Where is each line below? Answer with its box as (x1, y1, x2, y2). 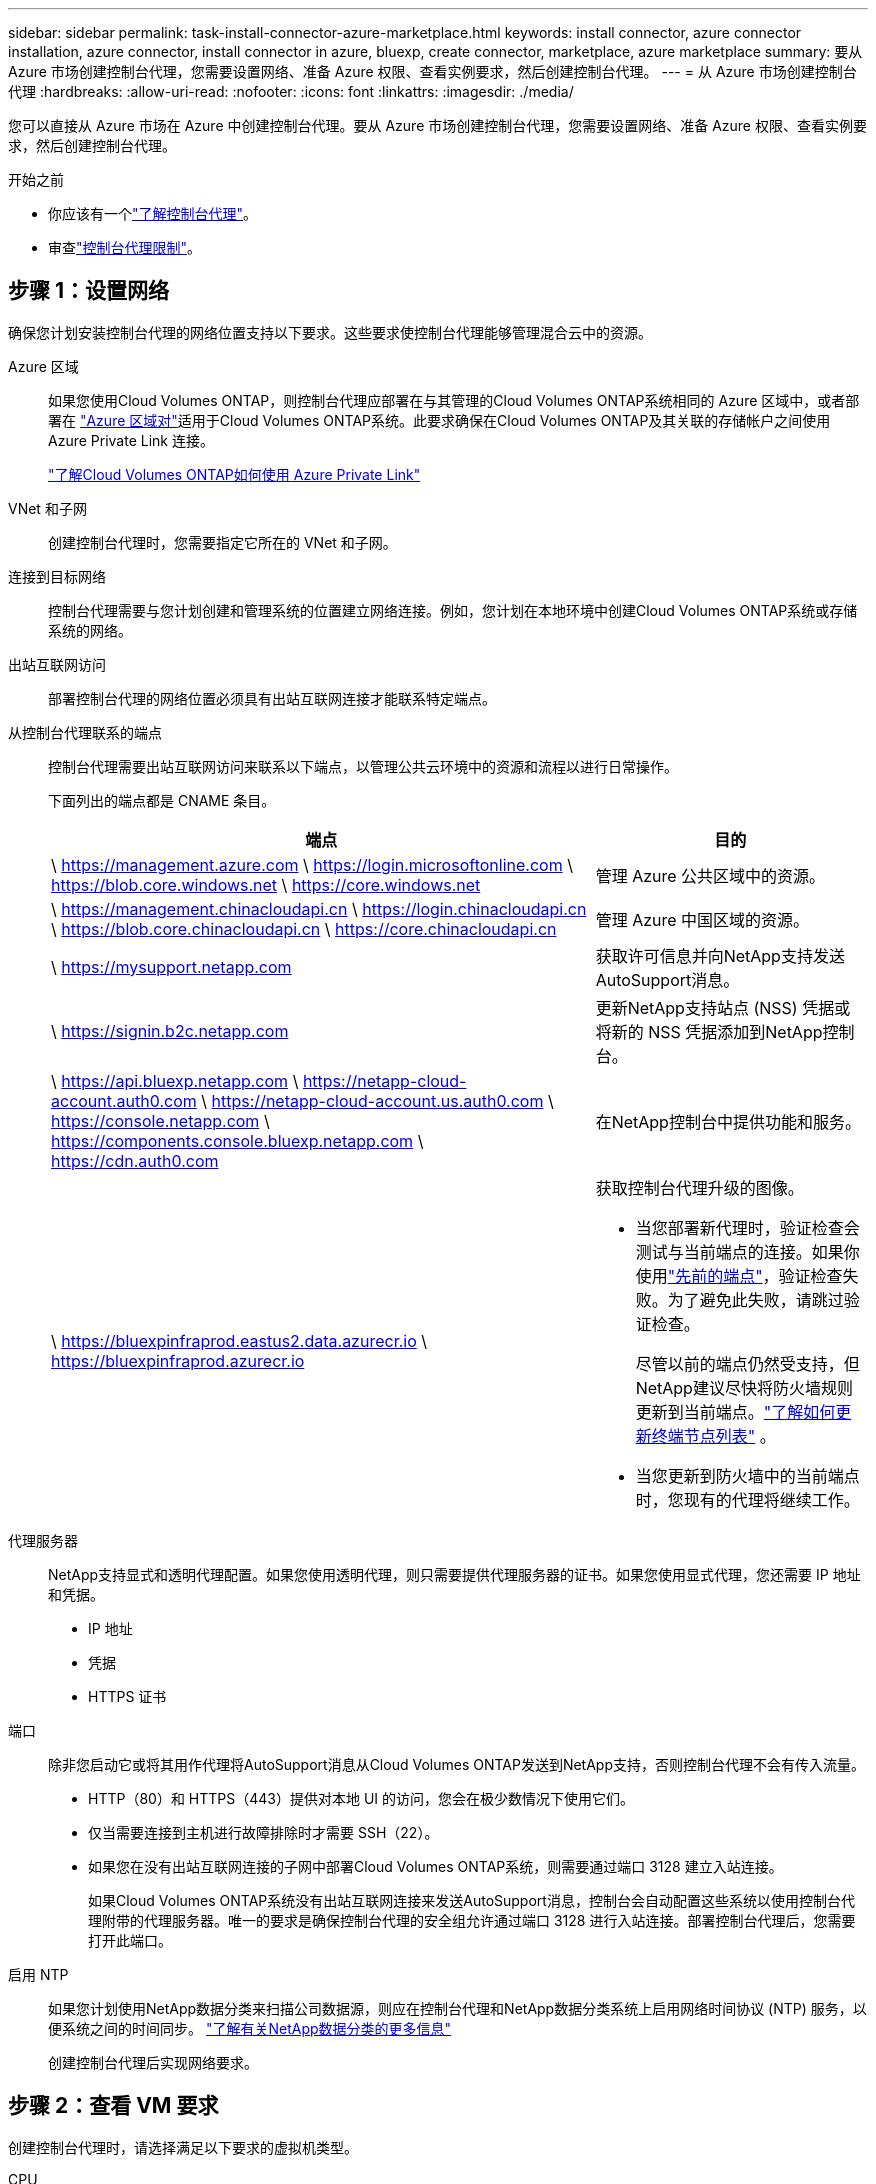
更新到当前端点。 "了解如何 (635, 1401, 836, 1422)
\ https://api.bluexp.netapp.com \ (51, 1070, 299, 1091)
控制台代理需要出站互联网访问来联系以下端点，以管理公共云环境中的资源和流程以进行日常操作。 (48, 757, 678, 775)
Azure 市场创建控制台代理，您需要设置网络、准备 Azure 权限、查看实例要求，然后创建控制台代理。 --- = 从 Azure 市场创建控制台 (8, 63, 857, 80)
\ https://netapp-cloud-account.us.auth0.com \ (201, 1090, 554, 1111)
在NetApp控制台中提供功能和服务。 (595, 1111, 861, 1132)
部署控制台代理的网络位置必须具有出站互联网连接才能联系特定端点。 (48, 689, 496, 707)
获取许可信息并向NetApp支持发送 (595, 945, 845, 966)
